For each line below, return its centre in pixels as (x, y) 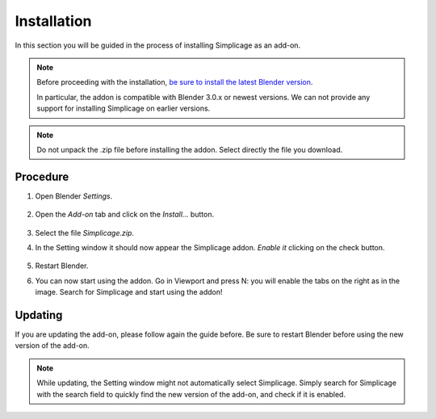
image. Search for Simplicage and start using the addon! (129, 292)
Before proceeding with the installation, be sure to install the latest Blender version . (175, 82)
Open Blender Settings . (74, 196)
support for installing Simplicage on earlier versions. (124, 108)
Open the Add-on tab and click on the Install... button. (124, 215)
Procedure (42, 176)
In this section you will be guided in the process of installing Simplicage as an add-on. (158, 45)
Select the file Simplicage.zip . (85, 233)
